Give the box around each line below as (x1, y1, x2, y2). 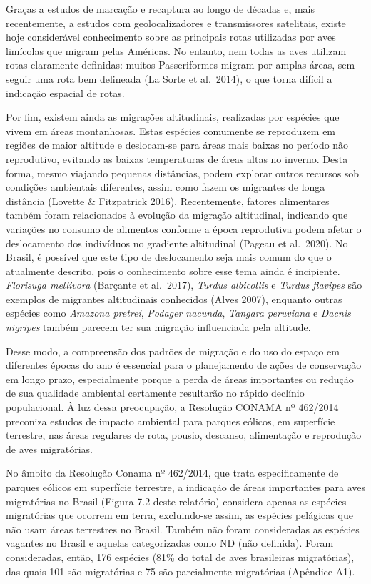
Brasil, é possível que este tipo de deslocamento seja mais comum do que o (6, 249, 332, 264)
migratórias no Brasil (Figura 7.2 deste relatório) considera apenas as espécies (6, 493, 347, 508)
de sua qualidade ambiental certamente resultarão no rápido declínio (6, 385, 305, 400)
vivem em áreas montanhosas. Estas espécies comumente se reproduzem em (6, 123, 336, 138)
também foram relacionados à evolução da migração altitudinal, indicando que (6, 207, 348, 222)
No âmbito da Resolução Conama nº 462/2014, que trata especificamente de (6, 465, 339, 480)
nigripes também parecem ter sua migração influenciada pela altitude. (6, 320, 311, 335)
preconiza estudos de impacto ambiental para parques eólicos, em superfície (6, 413, 335, 428)
